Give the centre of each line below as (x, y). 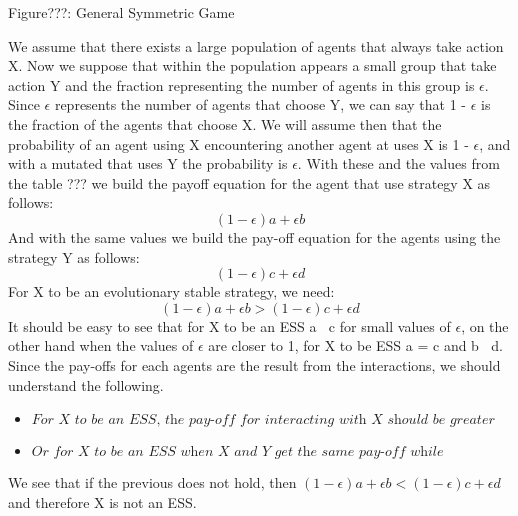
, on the (485, 325)
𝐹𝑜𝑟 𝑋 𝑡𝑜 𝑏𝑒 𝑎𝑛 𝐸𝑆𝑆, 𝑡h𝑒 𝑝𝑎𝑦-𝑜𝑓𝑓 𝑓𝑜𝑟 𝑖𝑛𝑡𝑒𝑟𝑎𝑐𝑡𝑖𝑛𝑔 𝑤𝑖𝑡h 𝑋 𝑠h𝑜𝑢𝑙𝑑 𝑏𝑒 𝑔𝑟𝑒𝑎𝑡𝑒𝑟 (263, 420)
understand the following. (86, 384)
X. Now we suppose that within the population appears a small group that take (252, 65)
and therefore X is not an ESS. (102, 501)
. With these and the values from (398, 163)
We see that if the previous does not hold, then (152, 482)
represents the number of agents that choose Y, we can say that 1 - (260, 104)
